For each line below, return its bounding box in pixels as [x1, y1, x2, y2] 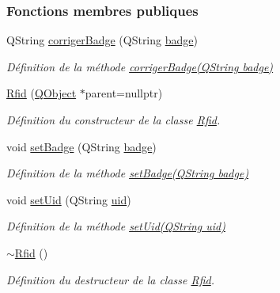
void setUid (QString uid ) [6, 191, 131, 207]
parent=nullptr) [85, 85, 163, 101]
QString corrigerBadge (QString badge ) [6, 32, 198, 48]
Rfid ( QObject [6, 85, 77, 101]
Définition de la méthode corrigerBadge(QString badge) [6, 58, 274, 74]
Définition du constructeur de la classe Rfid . [6, 112, 221, 127]
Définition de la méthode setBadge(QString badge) [6, 165, 249, 181]
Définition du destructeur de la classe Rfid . [6, 271, 215, 287]
